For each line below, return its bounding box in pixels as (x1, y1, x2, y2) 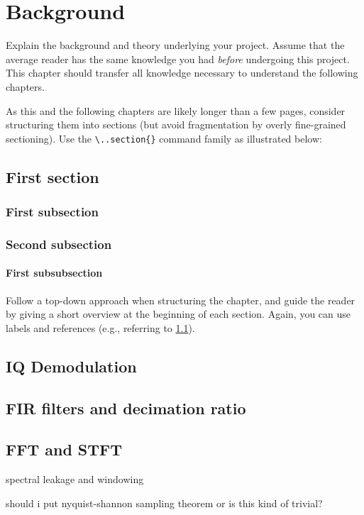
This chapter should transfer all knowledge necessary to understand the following (6, 65, 358, 80)
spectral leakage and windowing (6, 472, 144, 487)
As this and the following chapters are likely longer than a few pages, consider (6, 103, 346, 118)
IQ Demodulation (6, 355, 137, 377)
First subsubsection (6, 265, 103, 280)
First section (6, 165, 99, 187)
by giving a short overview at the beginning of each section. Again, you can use (6, 306, 351, 321)
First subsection (6, 203, 99, 221)
